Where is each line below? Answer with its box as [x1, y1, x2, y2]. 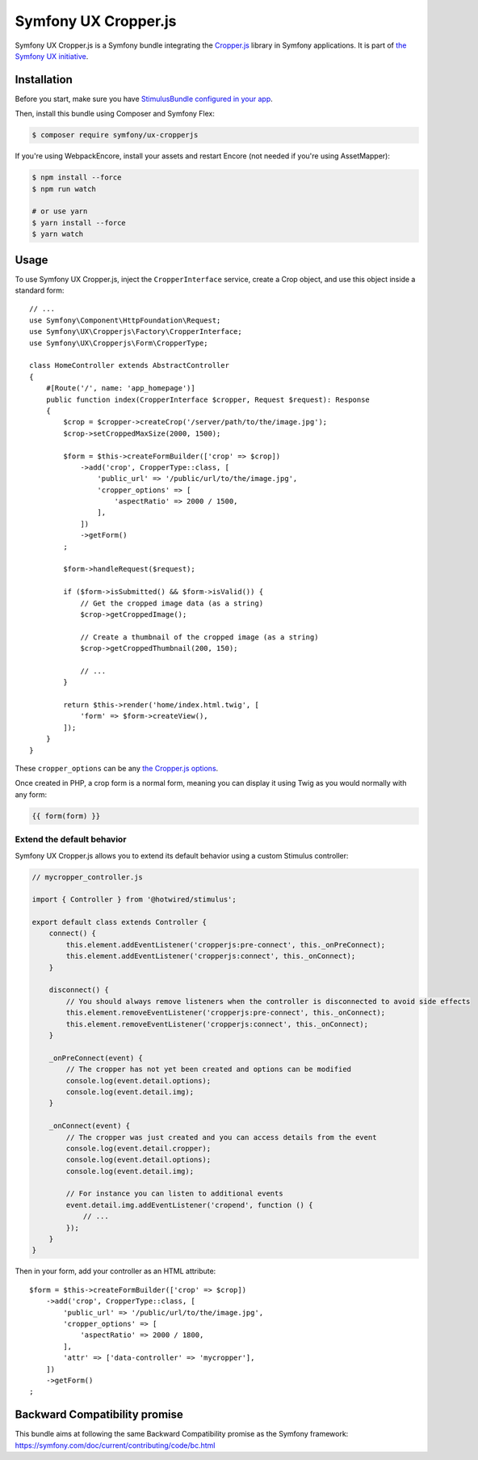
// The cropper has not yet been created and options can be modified [65, 1065, 351, 1074]
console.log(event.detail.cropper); [65, 1144, 212, 1153]
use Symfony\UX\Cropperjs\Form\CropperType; [29, 338, 209, 348]
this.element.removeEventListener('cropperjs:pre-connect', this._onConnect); [65, 1008, 386, 1018]
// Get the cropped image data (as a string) [80, 598, 264, 608]
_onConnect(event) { [48, 1121, 131, 1131]
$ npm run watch [31, 184, 97, 193]
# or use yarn [31, 207, 88, 216]
